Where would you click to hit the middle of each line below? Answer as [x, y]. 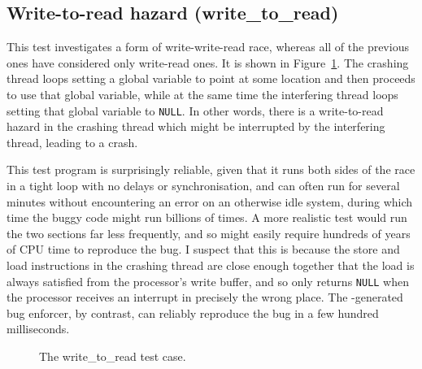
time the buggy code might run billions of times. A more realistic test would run [207, 217]
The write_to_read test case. [113, 356]
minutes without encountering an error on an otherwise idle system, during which [210, 201]
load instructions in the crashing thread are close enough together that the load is [211, 265]
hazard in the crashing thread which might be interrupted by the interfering [196, 126]
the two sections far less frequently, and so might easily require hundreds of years [209, 233]
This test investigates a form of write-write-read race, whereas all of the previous [208, 47]
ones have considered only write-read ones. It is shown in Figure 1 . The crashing [208, 62]
